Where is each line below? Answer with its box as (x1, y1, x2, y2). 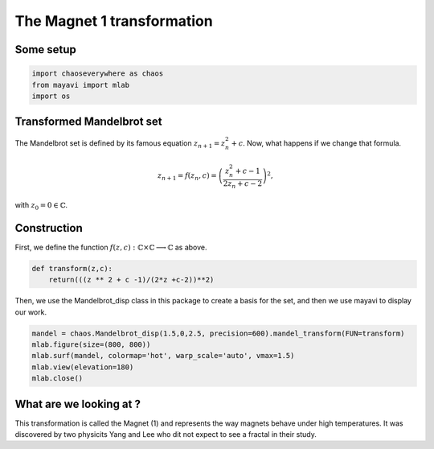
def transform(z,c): (31, 264, 113, 273)
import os (31, 91, 71, 101)
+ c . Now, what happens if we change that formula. (231, 138, 402, 148)
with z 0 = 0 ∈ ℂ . (14, 200, 68, 212)
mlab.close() (31, 374, 84, 383)
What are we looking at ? (14, 397, 141, 410)
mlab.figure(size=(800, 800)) (31, 340, 151, 349)
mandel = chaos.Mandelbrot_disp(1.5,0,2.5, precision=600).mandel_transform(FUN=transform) (31, 328, 405, 338)
